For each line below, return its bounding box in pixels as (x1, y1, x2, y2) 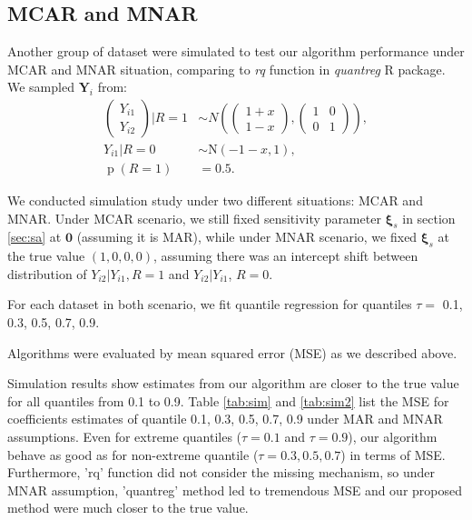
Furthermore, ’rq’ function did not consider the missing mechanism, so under (7, 463, 436, 482)
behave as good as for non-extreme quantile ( (7, 445, 259, 464)
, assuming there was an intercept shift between (153, 246, 418, 265)
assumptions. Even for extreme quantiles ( (7, 427, 242, 446)
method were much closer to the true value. (7, 498, 249, 517)
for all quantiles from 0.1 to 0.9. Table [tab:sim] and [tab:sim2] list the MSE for (7, 391, 449, 410)
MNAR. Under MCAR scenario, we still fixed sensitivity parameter (7, 208, 381, 227)
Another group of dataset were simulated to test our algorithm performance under (7, 42, 465, 61)
